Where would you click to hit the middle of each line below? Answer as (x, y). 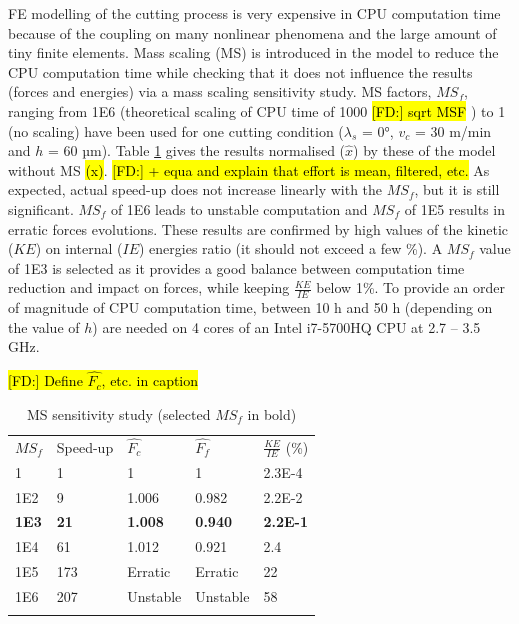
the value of (44, 326)
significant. (41, 208)
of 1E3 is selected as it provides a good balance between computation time (236, 267)
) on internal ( (79, 248)
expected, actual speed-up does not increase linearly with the (195, 189)
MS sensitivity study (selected (119, 413)
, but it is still (457, 189)
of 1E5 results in (455, 208)
